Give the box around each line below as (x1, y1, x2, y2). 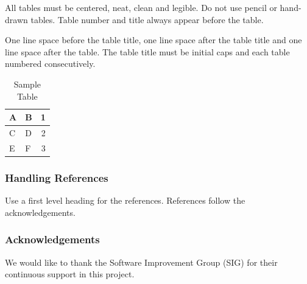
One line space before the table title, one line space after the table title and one (5, 33, 302, 46)
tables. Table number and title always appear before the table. (30, 13, 264, 26)
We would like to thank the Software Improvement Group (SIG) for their (5, 255, 278, 268)
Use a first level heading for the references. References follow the (5, 194, 245, 207)
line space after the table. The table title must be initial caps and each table (5, 45, 290, 58)
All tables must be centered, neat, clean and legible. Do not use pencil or (5, 1, 277, 13)
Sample (13, 77, 41, 90)
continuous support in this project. (5, 268, 135, 280)
